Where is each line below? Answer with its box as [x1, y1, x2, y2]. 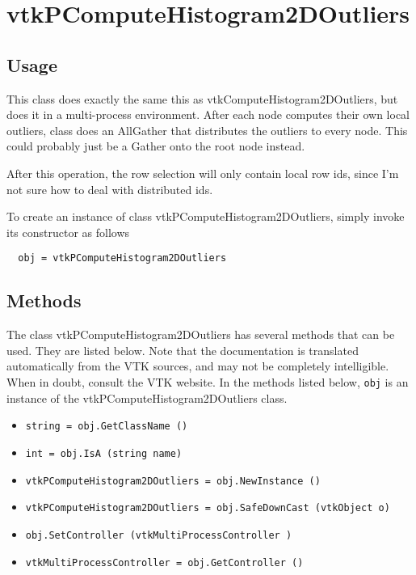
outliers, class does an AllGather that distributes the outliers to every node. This [6, 121, 408, 138]
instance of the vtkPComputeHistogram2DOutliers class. [6, 389, 288, 406]
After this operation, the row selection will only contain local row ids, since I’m [6, 164, 399, 181]
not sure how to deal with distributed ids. [6, 180, 213, 197]
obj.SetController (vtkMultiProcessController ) [25, 529, 292, 541]
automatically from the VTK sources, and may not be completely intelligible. [6, 357, 389, 374]
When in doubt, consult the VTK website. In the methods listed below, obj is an [6, 373, 409, 390]
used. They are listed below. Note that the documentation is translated [6, 341, 359, 358]
